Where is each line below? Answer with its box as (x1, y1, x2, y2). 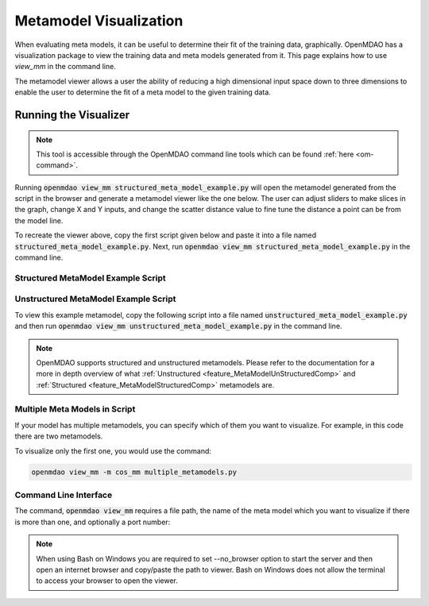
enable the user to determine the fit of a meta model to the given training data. (14, 87, 272, 97)
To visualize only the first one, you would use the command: (14, 446, 212, 456)
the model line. (14, 215, 64, 226)
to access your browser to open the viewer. (36, 576, 178, 585)
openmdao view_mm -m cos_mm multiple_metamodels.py (31, 467, 238, 477)
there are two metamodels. (14, 431, 103, 441)
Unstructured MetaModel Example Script (14, 294, 176, 305)
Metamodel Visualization (14, 12, 184, 29)
